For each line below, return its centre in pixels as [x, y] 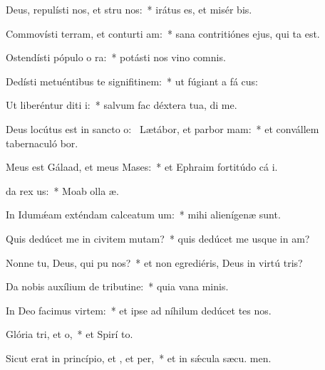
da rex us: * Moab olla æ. [62, 190]
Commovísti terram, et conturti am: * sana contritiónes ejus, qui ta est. [163, 33]
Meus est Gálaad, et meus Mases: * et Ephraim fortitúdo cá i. [142, 167]
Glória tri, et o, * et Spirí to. [69, 334]
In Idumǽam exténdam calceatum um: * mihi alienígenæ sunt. [143, 215]
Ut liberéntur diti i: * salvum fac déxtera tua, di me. [122, 105]
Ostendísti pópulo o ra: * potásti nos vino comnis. [116, 57]
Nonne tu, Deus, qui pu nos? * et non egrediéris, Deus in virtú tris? [154, 262]
